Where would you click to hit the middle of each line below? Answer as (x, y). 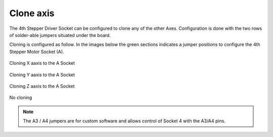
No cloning (21, 98)
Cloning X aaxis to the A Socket (42, 63)
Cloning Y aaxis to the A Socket (42, 75)
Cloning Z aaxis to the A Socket (42, 86)
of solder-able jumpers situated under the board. (60, 35)
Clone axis (32, 13)
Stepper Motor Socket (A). (37, 52)
